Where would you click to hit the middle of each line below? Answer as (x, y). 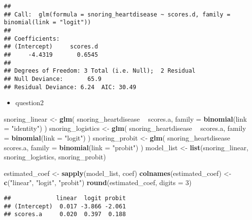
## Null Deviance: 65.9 (53, 79)
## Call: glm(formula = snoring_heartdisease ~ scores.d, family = (117, 14)
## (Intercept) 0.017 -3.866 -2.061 (65, 206)
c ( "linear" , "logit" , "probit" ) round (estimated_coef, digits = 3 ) (98, 182)
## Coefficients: (32, 39)
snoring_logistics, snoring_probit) (55, 157)
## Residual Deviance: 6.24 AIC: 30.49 (70, 87)
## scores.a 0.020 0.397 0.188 (65, 214)
